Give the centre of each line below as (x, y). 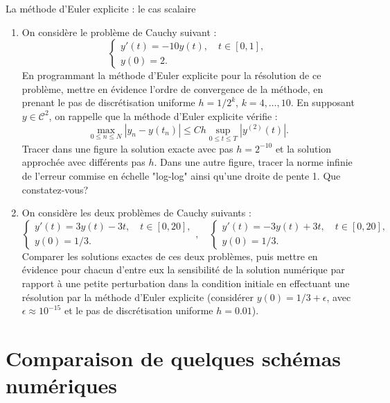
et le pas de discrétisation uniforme (139, 310)
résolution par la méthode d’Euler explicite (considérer (138, 297)
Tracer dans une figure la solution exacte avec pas (127, 148)
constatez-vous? (55, 189)
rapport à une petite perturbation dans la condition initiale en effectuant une (186, 283)
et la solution (303, 148)
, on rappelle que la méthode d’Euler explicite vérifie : (163, 115)
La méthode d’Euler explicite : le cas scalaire (101, 8)
